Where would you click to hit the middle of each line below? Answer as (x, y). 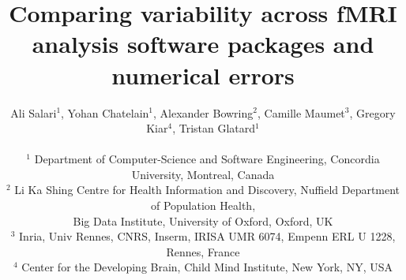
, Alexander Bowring (203, 112)
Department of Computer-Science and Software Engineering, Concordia (207, 159)
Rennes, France (203, 251)
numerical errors (203, 75)
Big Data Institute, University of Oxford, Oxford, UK (203, 220)
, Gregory (372, 112)
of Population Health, (203, 205)
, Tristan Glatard (214, 128)
